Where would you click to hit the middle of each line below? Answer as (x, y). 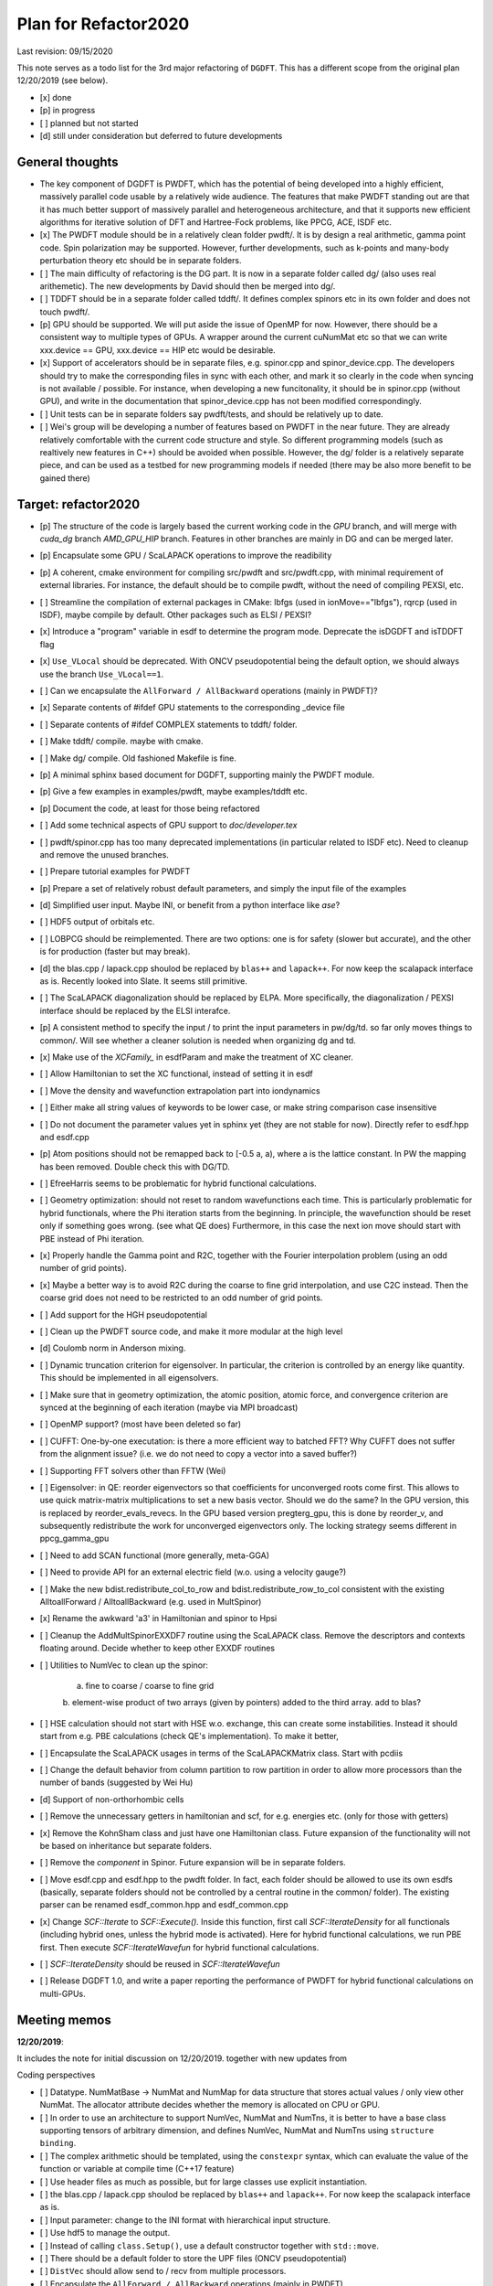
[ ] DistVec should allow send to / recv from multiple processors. (163, 2271)
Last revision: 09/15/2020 (65, 51)
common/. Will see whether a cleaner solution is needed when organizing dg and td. (198, 1040)
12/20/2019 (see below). (63, 80)
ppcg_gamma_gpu (74, 1538)
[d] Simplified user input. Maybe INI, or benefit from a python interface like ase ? (190, 905)
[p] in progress (68, 111)
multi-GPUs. (63, 1993)
